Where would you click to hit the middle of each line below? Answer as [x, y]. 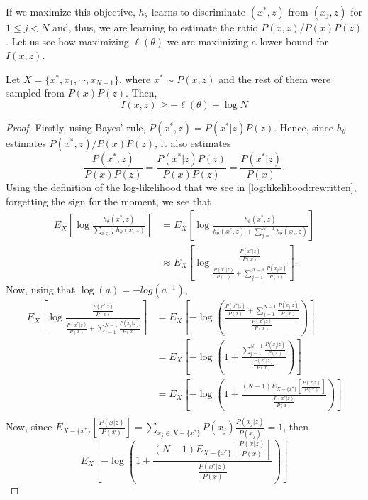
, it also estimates [193, 142]
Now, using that [41, 289]
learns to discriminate [199, 11]
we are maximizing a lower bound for [247, 41]
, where [135, 78]
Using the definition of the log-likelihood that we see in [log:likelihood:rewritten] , [181, 187]
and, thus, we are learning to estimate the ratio [155, 27]
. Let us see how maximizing [67, 41]
